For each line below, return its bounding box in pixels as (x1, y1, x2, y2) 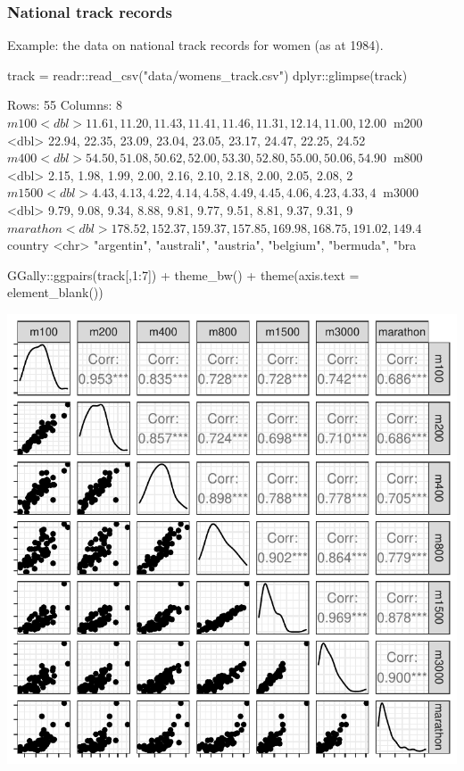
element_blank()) (7, 283, 104, 302)
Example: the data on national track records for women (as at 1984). (7, 36, 384, 54)
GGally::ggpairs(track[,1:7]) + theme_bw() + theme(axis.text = (7, 265, 360, 284)
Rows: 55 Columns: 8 (7, 95, 123, 114)
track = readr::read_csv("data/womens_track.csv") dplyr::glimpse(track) (7, 65, 408, 84)
